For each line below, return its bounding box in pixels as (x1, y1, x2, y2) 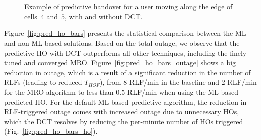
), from (100, 77, 121, 87)
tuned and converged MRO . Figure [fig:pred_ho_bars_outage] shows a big (4, 57, 236, 68)
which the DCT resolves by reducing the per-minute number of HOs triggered (4, 116, 243, 126)
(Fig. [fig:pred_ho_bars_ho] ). (4, 126, 98, 136)
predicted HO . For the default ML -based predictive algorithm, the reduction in (4, 96, 247, 107)
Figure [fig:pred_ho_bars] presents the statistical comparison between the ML (4, 28, 246, 38)
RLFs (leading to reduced (4, 77, 82, 87)
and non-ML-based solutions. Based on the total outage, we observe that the (4, 37, 240, 48)
